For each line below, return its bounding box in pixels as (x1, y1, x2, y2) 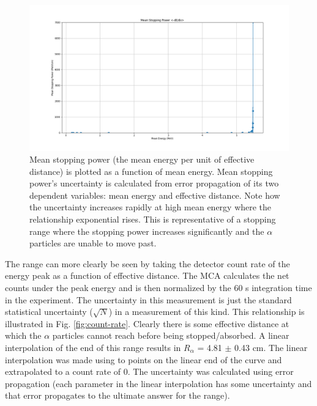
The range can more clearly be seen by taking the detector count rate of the (5, 257, 290, 270)
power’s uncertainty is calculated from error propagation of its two (29, 177, 279, 190)
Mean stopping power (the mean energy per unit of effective (29, 153, 255, 166)
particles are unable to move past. (29, 237, 157, 249)
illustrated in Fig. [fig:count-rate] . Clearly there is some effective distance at (5, 317, 289, 330)
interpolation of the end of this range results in (5, 341, 181, 353)
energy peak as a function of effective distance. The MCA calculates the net (5, 269, 289, 282)
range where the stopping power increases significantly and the (29, 224, 264, 237)
